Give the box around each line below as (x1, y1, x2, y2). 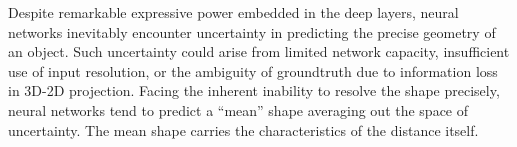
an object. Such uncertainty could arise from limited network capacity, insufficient (8, 41, 510, 62)
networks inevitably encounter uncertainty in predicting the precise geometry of (8, 21, 496, 42)
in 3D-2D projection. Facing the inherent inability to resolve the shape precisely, (8, 80, 500, 101)
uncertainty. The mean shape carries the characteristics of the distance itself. (8, 119, 479, 140)
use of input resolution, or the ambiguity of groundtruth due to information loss (8, 60, 498, 81)
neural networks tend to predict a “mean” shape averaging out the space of (8, 99, 469, 120)
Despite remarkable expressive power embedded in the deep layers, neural (8, 2, 459, 22)
